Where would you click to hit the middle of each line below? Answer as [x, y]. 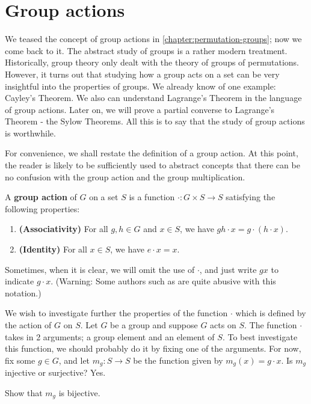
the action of [28, 325]
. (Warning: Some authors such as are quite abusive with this [163, 281]
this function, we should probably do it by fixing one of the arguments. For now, [153, 348]
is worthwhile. [30, 133]
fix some [20, 360]
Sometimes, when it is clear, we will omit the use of [100, 269]
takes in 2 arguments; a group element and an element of [110, 336]
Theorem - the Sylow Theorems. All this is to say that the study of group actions [155, 121]
